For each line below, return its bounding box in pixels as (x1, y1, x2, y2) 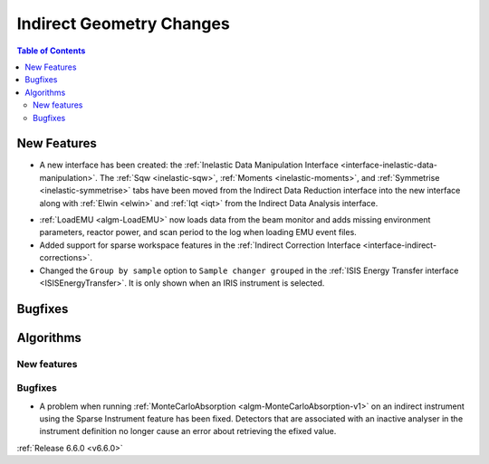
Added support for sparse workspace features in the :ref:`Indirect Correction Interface (39, 240, 361, 251)
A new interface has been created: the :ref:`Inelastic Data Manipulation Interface (39, 159, 339, 171)
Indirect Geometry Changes (16, 14, 230, 33)
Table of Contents (16, 45, 86, 56)
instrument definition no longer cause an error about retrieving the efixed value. (39, 426, 337, 437)
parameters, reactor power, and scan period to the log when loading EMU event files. (39, 227, 357, 238)
